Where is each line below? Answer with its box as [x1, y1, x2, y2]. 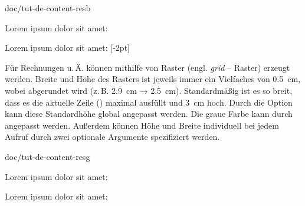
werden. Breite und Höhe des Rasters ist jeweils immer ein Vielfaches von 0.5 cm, [5, 73, 301, 85]
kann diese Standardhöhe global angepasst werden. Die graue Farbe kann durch [5, 107, 293, 120]
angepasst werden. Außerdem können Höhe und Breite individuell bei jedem [5, 119, 279, 131]
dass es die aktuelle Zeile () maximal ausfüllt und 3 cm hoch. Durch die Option [5, 96, 293, 108]
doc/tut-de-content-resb [5, 2, 91, 14]
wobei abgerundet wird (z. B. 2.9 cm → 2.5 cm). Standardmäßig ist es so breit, [5, 84, 293, 96]
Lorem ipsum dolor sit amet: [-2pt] [5, 41, 130, 54]
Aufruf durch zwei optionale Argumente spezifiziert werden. [5, 130, 220, 143]
